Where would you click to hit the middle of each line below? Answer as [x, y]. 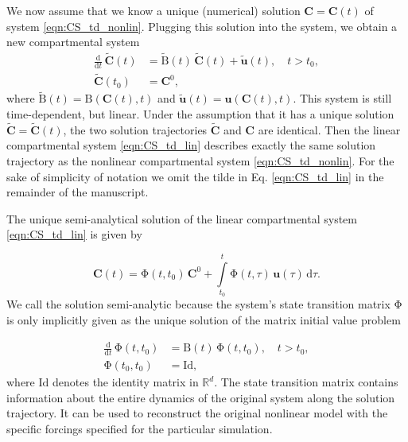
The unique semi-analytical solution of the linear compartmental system [182, 218]
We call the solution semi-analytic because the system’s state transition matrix [198, 304]
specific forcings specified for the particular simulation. [140, 428]
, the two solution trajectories [135, 129]
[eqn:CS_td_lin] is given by [74, 234]
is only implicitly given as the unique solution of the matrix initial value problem [204, 320]
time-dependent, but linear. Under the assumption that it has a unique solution [200, 113]
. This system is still [342, 98]
